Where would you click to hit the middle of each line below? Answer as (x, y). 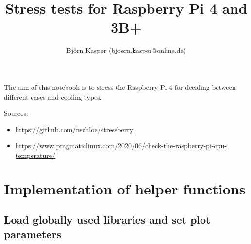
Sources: (16, 113)
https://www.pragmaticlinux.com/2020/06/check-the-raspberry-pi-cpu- (121, 146)
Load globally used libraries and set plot (107, 219)
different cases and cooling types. (53, 96)
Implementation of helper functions (125, 188)
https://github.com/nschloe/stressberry (74, 129)
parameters (33, 234)
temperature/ (35, 155)
